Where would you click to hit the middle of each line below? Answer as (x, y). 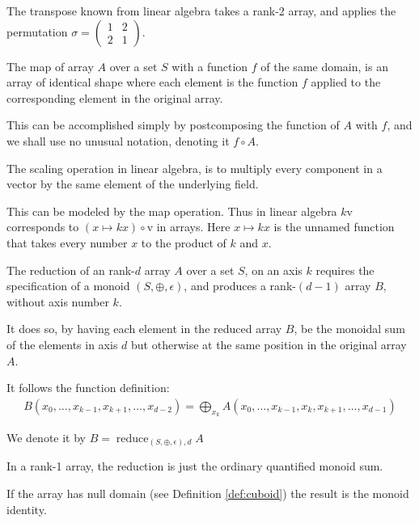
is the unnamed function (334, 227)
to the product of (184, 242)
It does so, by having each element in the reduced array (144, 329)
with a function (210, 66)
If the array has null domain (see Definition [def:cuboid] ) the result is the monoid (208, 493)
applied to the (346, 82)
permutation (37, 31)
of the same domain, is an (324, 66)
